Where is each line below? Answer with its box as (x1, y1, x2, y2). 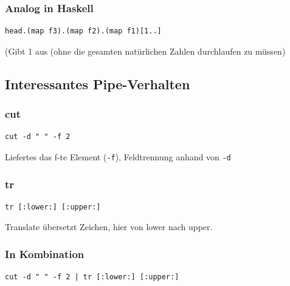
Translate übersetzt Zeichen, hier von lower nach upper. (5, 220, 213, 233)
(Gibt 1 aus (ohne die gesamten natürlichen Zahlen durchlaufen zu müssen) (5, 44, 286, 57)
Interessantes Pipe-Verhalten (5, 74, 190, 93)
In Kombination (5, 246, 85, 261)
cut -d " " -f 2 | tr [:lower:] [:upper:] (5, 273, 179, 282)
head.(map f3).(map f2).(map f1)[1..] (5, 27, 162, 36)
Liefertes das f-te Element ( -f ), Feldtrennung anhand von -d (5, 151, 231, 163)
